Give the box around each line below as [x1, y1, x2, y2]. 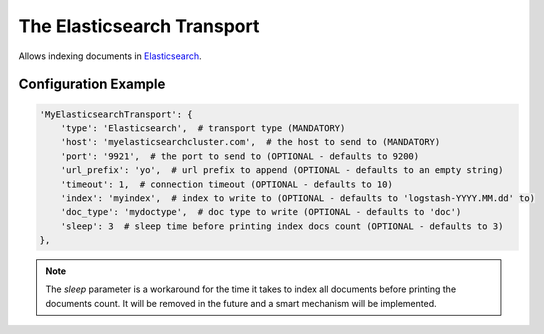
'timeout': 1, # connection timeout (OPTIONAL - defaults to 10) [60, 178, 394, 190]
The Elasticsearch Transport [18, 15, 260, 37]
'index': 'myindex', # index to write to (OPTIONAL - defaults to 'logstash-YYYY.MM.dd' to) [60, 192, 535, 204]
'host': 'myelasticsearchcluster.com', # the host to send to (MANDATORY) [60, 136, 441, 148]
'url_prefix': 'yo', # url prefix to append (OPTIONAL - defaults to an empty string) [60, 165, 504, 176]
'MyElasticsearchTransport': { [39, 108, 194, 120]
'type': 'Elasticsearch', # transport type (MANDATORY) [60, 122, 346, 134]
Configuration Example [18, 76, 166, 93]
